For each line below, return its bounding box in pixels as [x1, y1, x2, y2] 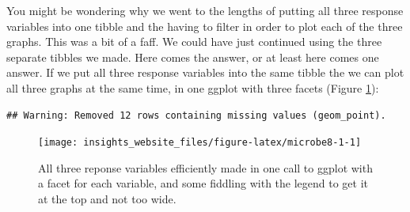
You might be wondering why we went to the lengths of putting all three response [6, 2, 404, 18]
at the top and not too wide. [38, 191, 177, 206]
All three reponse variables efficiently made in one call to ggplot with [38, 159, 373, 176]
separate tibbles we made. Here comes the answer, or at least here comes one [6, 48, 379, 65]
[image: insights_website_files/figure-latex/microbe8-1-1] [38, 137, 362, 149]
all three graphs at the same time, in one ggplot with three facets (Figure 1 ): [6, 79, 379, 96]
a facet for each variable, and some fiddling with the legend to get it [38, 175, 369, 191]
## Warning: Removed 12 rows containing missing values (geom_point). [6, 109, 386, 121]
